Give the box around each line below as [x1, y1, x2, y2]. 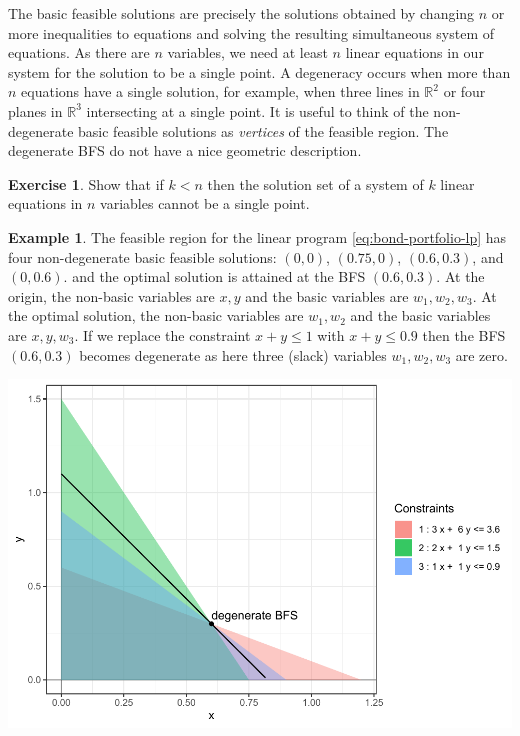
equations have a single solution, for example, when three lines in [21, 81, 420, 102]
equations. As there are [8, 42, 150, 63]
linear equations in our [345, 42, 484, 63]
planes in [8, 100, 63, 121]
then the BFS [422, 324, 506, 345]
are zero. [455, 344, 508, 365]
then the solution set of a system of [207, 173, 424, 194]
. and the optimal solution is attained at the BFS [63, 266, 366, 287]
